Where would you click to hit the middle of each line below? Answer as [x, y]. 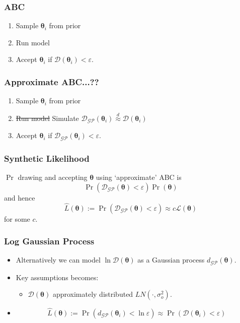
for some [17, 218]
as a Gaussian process [171, 260]
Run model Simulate [47, 118]
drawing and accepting [53, 177]
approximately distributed [93, 294]
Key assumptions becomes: [57, 277]
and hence [20, 197]
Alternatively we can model [58, 260]
